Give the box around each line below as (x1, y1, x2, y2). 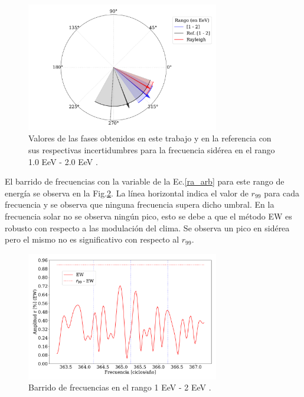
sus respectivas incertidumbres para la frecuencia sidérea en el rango (28, 143, 275, 156)
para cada (264, 186, 300, 199)
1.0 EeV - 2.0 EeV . (28, 155, 98, 167)
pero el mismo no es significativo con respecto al (5, 233, 179, 246)
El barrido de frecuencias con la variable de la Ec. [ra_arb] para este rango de (5, 175, 285, 188)
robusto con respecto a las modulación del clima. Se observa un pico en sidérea (5, 221, 290, 234)
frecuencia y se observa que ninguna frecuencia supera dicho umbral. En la (5, 198, 274, 211)
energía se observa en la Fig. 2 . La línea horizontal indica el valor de (5, 186, 249, 199)
